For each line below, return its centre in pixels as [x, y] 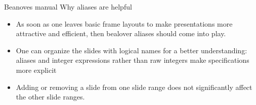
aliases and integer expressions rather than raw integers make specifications [133, 60]
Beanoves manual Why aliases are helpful [68, 7]
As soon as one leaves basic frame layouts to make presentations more [124, 23]
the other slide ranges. [50, 97]
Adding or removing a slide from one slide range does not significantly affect [134, 87]
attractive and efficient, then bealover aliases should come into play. [121, 33]
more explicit [36, 70]
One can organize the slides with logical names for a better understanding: [132, 50]
